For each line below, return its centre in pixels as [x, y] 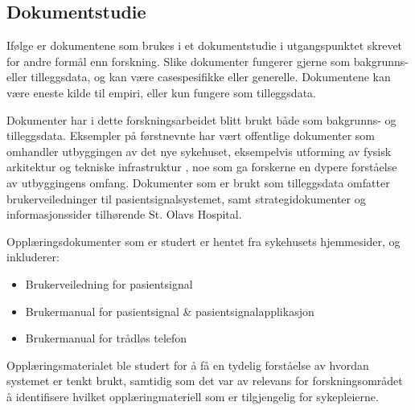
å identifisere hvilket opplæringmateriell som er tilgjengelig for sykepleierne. [193, 396]
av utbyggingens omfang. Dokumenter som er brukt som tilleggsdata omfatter [198, 182]
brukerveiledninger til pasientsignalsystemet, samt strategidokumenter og [186, 198]
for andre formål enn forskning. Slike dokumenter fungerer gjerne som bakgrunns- [207, 61]
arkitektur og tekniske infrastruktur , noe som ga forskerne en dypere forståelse [202, 167]
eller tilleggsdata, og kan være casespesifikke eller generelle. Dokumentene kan [199, 77]
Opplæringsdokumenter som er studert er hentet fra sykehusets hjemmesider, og [203, 241]
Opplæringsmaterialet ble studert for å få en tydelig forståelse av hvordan [188, 365]
